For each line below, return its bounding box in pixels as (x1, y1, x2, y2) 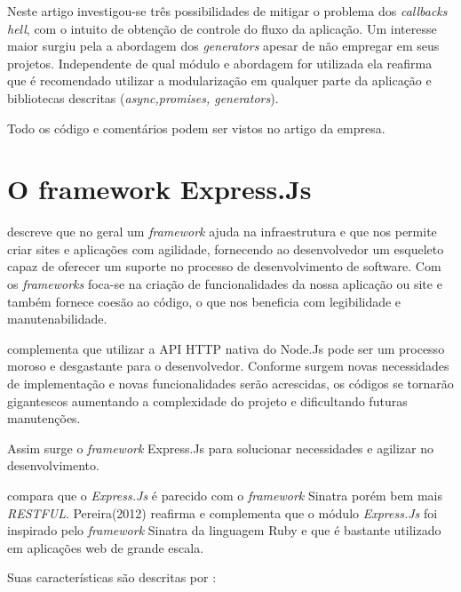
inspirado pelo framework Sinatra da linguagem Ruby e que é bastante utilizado (7, 521, 441, 540)
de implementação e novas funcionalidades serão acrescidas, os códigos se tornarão (7, 374, 454, 393)
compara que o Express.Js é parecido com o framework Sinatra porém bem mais (7, 486, 442, 504)
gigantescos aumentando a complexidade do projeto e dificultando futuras (7, 391, 408, 410)
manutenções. (7, 409, 81, 428)
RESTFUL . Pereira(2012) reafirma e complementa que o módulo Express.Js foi (7, 503, 438, 522)
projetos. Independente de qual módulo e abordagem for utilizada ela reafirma (7, 53, 433, 72)
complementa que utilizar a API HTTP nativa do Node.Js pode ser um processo (7, 339, 445, 357)
